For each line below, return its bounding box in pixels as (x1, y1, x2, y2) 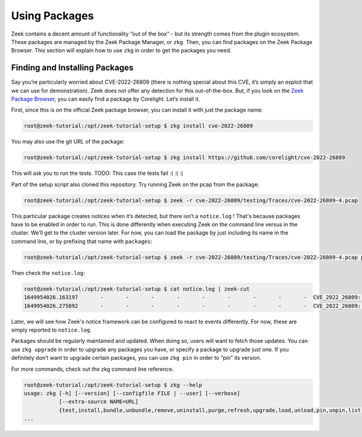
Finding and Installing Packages (11, 63, 134, 73)
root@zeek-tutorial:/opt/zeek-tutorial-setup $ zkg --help (24, 382, 202, 388)
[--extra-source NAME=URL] (59, 398, 139, 405)
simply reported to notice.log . (11, 326, 92, 333)
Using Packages (11, 9, 94, 22)
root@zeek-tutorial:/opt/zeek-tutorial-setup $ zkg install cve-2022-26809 (24, 122, 253, 130)
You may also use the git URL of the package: (11, 138, 125, 145)
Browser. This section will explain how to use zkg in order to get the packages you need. (11, 47, 232, 54)
